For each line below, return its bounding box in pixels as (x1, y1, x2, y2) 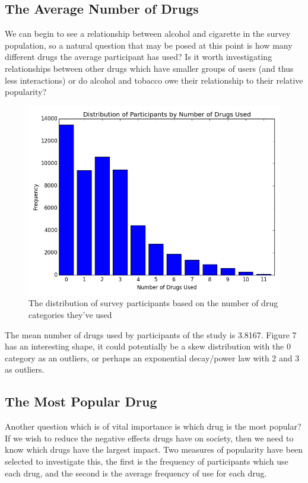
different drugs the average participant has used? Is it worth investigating (5, 50, 272, 63)
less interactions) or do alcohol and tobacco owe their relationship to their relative (5, 74, 303, 86)
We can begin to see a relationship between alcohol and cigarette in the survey (5, 27, 291, 40)
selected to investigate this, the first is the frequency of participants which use (5, 455, 288, 467)
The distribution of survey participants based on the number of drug (28, 297, 278, 309)
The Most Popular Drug (5, 392, 157, 411)
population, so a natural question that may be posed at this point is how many (5, 39, 293, 51)
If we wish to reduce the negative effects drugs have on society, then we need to (5, 431, 294, 444)
